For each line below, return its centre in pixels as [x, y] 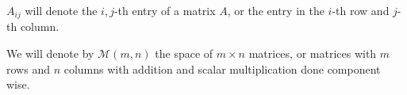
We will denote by [50, 53]
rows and [28, 68]
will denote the [61, 10]
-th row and [361, 10]
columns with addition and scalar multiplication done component [222, 68]
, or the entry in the [276, 10]
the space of [184, 53]
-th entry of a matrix [165, 10]
